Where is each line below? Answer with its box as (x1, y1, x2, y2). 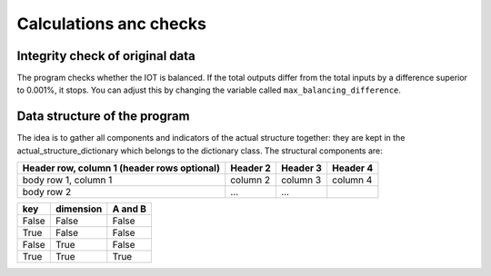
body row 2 (22, 186, 72, 199)
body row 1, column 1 (22, 173, 113, 186)
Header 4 (332, 162, 374, 174)
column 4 (332, 173, 373, 186)
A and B (112, 202, 147, 215)
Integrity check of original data (16, 48, 195, 64)
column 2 (230, 173, 271, 186)
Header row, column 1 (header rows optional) (22, 162, 220, 174)
